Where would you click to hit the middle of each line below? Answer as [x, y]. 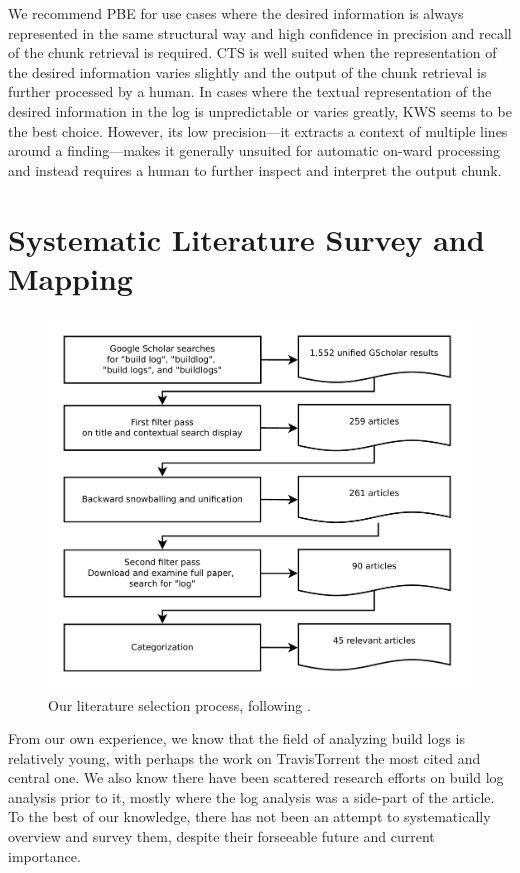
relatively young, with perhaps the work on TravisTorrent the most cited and [244, 757]
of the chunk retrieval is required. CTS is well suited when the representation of [252, 52]
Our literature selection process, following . [179, 704]
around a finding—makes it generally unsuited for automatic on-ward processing [254, 150]
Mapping [70, 277]
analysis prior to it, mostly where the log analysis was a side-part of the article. [251, 796]
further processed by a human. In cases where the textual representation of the [250, 91]
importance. [44, 855]
